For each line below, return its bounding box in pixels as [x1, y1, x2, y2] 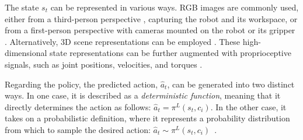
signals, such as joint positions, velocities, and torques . [5, 58, 203, 70]
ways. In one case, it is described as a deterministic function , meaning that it [5, 89, 281, 101]
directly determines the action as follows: [5, 100, 151, 113]
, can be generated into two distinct [167, 78, 295, 90]
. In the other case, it [210, 100, 287, 113]
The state [5, 1, 39, 13]
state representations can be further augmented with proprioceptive [50, 47, 291, 59]
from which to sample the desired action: [5, 123, 151, 135]
